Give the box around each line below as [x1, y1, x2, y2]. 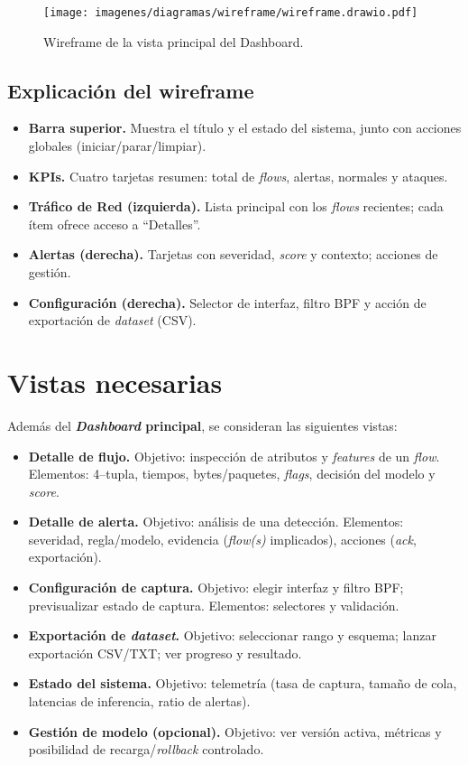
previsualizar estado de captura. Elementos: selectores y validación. [28, 595, 399, 614]
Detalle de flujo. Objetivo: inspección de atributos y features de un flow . [28, 446, 440, 465]
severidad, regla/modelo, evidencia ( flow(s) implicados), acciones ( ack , [28, 529, 417, 548]
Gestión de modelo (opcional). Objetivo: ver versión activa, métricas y [28, 722, 442, 741]
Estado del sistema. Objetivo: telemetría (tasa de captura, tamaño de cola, [28, 674, 457, 693]
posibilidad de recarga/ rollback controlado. [28, 740, 264, 759]
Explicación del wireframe [7, 76, 254, 104]
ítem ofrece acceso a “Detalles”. [28, 214, 201, 233]
